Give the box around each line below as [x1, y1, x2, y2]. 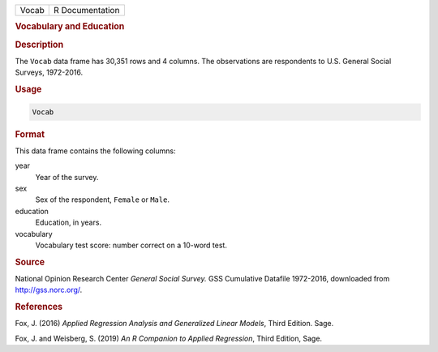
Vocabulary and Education [15, 21, 125, 32]
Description [15, 39, 64, 50]
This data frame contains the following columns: [15, 146, 176, 156]
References [15, 301, 63, 312]
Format [15, 128, 45, 140]
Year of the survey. [35, 172, 99, 182]
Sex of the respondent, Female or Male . [35, 195, 170, 204]
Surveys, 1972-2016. [15, 67, 84, 77]
